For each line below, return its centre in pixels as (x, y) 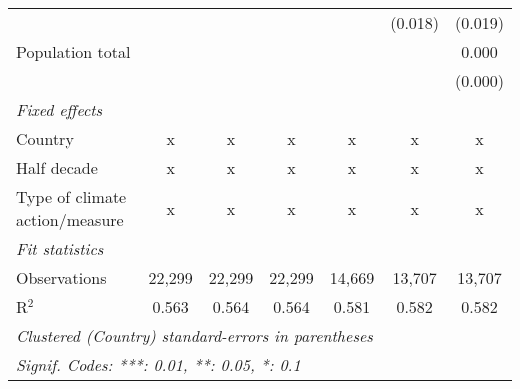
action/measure (70, 219)
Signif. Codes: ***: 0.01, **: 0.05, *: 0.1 (158, 364)
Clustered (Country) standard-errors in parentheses (194, 335)
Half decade (57, 167)
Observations (61, 277)
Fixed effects (59, 109)
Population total (73, 51)
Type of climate (71, 196)
